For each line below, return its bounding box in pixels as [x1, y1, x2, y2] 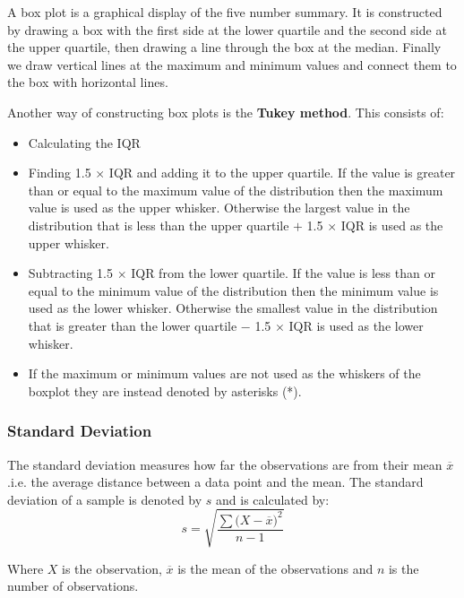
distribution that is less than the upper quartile [28, 215, 289, 234]
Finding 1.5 [28, 163, 91, 182]
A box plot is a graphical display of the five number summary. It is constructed [7, 3, 443, 21]
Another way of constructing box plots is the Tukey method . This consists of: [7, 102, 444, 121]
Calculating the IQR [28, 133, 141, 152]
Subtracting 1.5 [28, 264, 113, 282]
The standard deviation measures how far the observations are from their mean [7, 455, 443, 473]
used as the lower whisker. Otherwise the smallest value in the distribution [28, 299, 438, 317]
